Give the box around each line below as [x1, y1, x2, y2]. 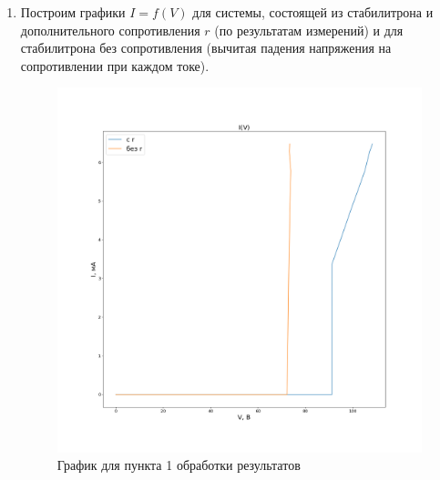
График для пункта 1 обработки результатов [56, 455, 301, 475]
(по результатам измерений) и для [214, 20, 404, 39]
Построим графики [20, 3, 126, 21]
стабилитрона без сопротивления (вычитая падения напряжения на [20, 38, 392, 57]
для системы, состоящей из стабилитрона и [192, 3, 434, 21]
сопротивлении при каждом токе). [20, 56, 210, 75]
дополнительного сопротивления [20, 20, 200, 39]
